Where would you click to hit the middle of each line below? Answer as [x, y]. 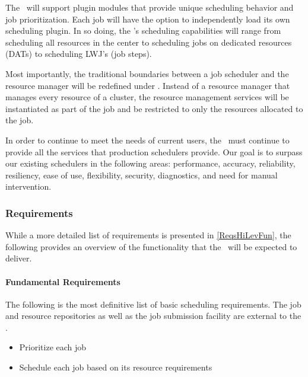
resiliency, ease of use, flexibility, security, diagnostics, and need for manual [142, 175]
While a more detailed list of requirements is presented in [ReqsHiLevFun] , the [148, 235]
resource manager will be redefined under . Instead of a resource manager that [148, 85]
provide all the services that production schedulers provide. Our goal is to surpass [154, 151]
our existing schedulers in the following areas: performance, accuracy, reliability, [150, 163]
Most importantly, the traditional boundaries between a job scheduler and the [147, 73]
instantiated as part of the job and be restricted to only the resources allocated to [154, 108]
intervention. [28, 186]
